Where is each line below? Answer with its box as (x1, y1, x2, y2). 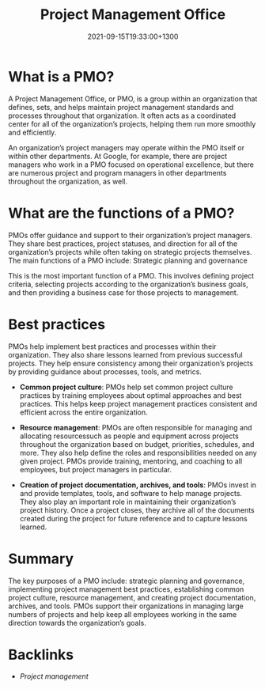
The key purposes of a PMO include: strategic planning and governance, (8, 576, 245, 585)
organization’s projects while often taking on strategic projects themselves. (8, 247, 252, 256)
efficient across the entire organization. (19, 407, 148, 417)
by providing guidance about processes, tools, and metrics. (8, 366, 202, 377)
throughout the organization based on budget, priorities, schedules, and (19, 439, 255, 449)
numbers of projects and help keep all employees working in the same (8, 609, 237, 619)
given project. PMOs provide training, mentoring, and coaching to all (19, 456, 243, 466)
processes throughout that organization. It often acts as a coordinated (8, 111, 237, 120)
